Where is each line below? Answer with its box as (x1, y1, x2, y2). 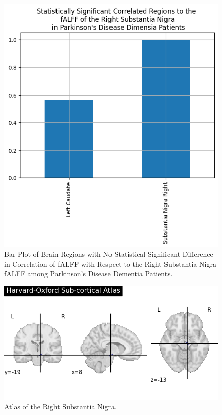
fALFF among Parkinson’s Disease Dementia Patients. (4, 268, 173, 279)
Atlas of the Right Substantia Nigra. (4, 401, 117, 412)
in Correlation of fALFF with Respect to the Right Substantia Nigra (4, 258, 216, 269)
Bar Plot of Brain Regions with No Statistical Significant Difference (4, 249, 213, 259)
